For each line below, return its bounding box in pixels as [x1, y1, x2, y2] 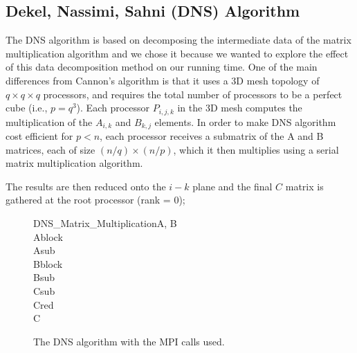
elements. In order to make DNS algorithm [154, 114, 336, 129]
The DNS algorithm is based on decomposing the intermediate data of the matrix [6, 33, 351, 47]
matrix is [285, 179, 324, 193]
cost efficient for [6, 129, 73, 143]
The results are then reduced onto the [6, 179, 166, 193]
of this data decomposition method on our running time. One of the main [6, 60, 318, 74]
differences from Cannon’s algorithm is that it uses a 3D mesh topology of [6, 73, 320, 87]
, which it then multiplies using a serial [173, 142, 339, 156]
